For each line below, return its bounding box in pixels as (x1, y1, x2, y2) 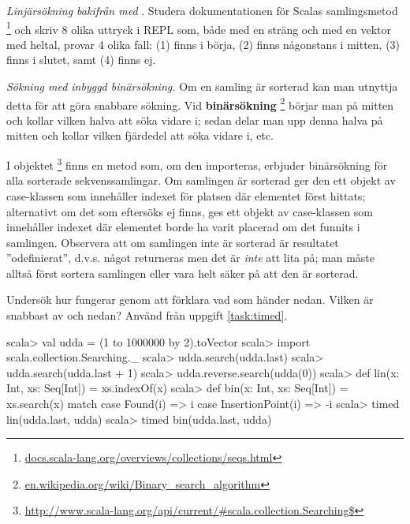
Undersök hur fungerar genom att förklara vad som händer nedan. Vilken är (6, 291, 374, 308)
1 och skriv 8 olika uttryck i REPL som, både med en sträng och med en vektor (6, 18, 392, 37)
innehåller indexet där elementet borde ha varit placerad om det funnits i (6, 219, 360, 235)
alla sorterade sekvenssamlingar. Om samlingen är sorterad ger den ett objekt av (6, 172, 396, 189)
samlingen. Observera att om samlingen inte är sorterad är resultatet (6, 234, 339, 250)
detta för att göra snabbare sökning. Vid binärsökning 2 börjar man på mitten (6, 94, 394, 113)
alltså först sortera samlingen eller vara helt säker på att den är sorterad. (6, 264, 359, 281)
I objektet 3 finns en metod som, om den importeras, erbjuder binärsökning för (6, 155, 388, 173)
